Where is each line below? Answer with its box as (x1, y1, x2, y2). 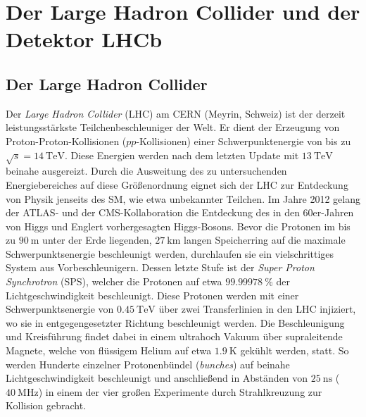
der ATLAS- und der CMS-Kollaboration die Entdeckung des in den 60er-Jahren (6, 205, 354, 220)
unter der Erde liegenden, (42, 232, 152, 247)
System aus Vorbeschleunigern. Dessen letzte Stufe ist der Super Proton (6, 260, 315, 275)
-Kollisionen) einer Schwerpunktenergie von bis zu (136, 133, 351, 148)
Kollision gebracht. (6, 398, 87, 413)
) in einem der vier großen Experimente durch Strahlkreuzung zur (38, 384, 322, 399)
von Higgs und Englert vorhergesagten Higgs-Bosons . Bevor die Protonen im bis (6, 218, 351, 233)
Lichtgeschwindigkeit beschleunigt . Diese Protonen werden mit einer (6, 287, 299, 302)
